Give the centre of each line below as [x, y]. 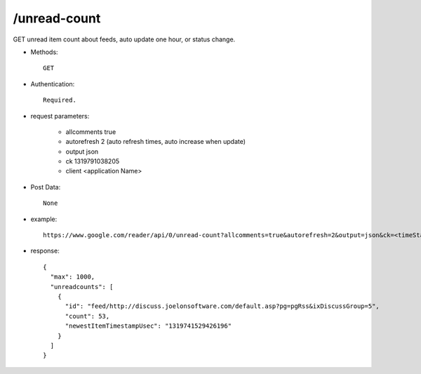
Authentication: [53, 84]
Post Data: [46, 187]
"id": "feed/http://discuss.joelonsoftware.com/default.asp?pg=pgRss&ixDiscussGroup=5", [222, 306]
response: [45, 251]
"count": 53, [87, 316]
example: [44, 219]
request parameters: [60, 116]
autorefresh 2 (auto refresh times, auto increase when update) [155, 142]
